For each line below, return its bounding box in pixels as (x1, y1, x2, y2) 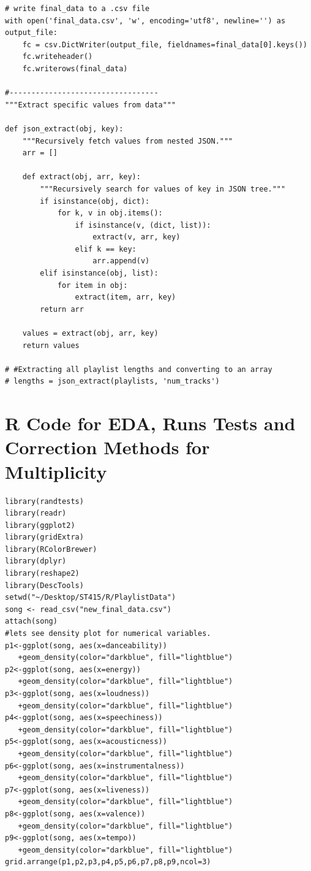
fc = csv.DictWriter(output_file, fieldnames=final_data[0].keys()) (22, 40, 307, 49)
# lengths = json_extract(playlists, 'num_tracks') (5, 377, 220, 386)
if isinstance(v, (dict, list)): (75, 220, 211, 230)
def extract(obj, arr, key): (22, 172, 141, 182)
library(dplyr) (5, 557, 67, 566)
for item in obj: (57, 281, 128, 290)
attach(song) (5, 617, 58, 626)
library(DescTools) (5, 581, 84, 590)
